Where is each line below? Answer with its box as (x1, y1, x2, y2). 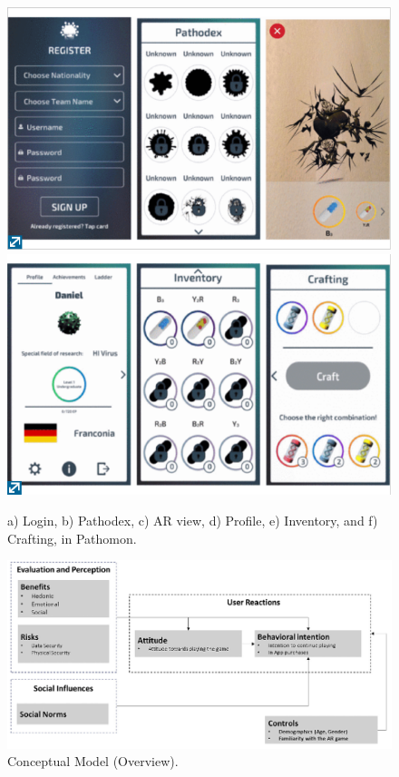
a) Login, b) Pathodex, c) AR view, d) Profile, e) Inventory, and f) (7, 510, 378, 529)
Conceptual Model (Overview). (7, 752, 179, 771)
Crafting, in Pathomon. (7, 528, 137, 547)
